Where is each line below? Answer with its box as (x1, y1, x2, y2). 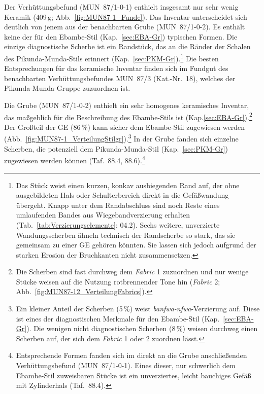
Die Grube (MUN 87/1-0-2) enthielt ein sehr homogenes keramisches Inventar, (4, 100, 249, 110)
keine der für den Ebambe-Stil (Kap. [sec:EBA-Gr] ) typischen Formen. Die (4, 31, 238, 42)
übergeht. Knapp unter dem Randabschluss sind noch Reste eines (16, 199, 220, 210)
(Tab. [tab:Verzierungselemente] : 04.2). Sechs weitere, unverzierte (16, 219, 220, 230)
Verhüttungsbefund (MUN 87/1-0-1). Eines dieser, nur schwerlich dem (16, 360, 236, 371)
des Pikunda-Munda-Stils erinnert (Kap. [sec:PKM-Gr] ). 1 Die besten (4, 51, 219, 63)
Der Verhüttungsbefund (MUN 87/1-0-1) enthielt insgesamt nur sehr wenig (4, 2, 239, 12)
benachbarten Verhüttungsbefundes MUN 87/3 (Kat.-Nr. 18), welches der (4, 73, 236, 83)
